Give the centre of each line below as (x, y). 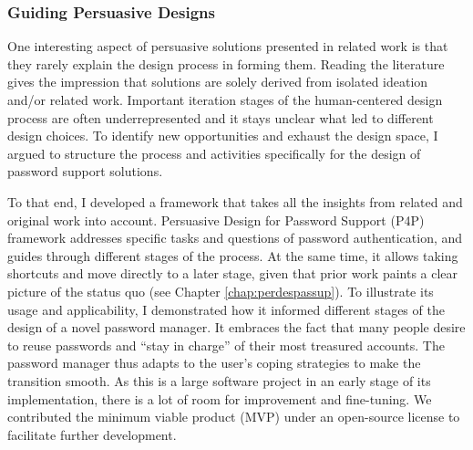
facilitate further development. (92, 434)
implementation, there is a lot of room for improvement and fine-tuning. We (220, 398)
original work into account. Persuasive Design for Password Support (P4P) (216, 220)
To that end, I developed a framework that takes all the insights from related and (235, 201)
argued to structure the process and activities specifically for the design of (214, 153)
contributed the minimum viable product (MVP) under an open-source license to (234, 417)
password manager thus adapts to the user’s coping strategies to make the (214, 363)
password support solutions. (85, 171)
